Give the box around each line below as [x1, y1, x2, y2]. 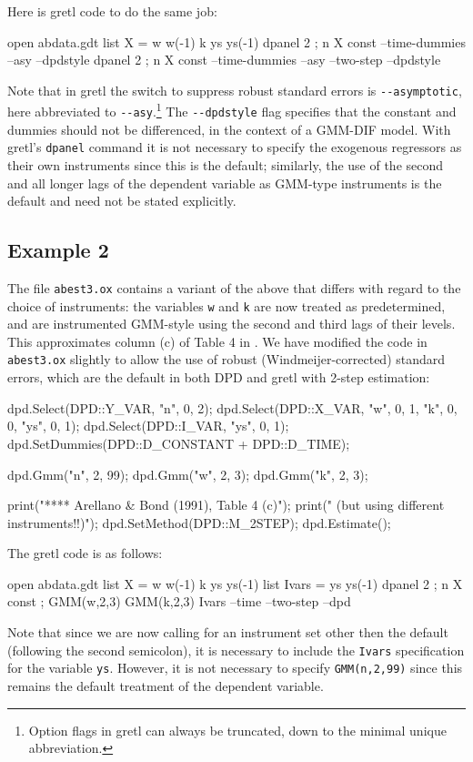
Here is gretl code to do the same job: [7, 2, 217, 20]
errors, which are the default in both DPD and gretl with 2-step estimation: [7, 368, 430, 387]
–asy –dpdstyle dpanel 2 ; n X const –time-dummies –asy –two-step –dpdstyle [7, 50, 441, 69]
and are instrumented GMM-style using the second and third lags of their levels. [7, 314, 456, 333]
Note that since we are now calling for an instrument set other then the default [7, 623, 448, 642]
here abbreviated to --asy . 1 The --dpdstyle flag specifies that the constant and [7, 99, 457, 121]
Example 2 [7, 236, 109, 264]
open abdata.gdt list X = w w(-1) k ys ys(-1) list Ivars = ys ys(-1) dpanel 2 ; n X [7, 574, 463, 593]
